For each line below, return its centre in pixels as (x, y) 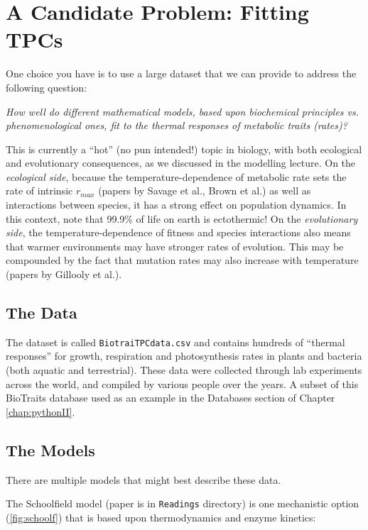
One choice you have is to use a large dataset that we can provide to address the (181, 73)
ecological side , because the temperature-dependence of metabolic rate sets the (176, 176)
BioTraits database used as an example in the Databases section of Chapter (171, 398)
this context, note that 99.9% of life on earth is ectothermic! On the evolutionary (182, 218)
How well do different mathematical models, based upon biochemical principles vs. (183, 111)
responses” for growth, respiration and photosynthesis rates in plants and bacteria (184, 356)
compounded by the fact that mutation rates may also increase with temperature (182, 260)
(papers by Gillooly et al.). (64, 274)
